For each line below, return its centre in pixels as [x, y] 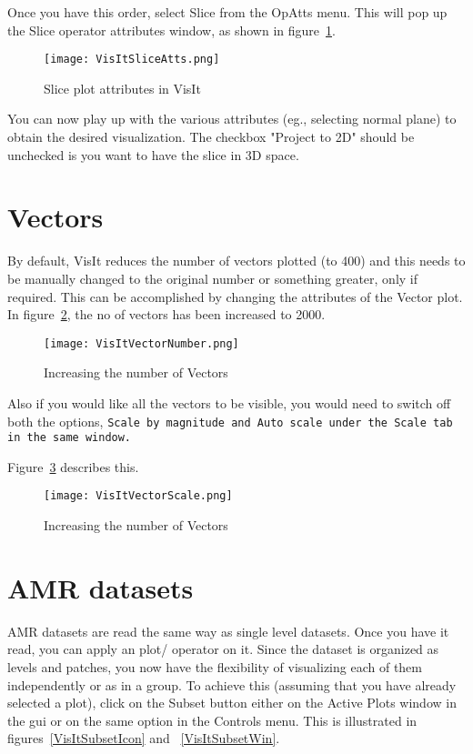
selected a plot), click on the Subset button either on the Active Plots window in [232, 703]
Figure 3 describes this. [73, 466]
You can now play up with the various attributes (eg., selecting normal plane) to [232, 119]
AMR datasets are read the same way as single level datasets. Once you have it [228, 631]
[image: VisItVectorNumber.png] [141, 343]
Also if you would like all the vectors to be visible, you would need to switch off [229, 402]
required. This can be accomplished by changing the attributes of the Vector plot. [235, 296]
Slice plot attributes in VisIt [122, 88]
